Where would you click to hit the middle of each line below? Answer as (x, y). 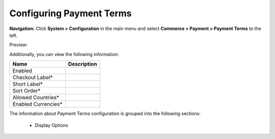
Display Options (51, 125)
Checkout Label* (33, 77)
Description (82, 64)
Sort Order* (26, 91)
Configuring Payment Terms (71, 13)
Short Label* (28, 84)
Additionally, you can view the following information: (64, 54)
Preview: (19, 45)
